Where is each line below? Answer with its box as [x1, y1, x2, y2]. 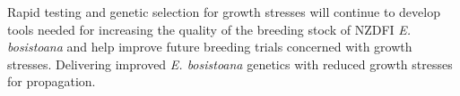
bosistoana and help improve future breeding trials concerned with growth [7, 37, 412, 56]
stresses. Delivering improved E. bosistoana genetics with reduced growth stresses [7, 54, 453, 73]
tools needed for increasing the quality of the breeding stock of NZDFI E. [7, 20, 412, 38]
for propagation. [7, 72, 96, 91]
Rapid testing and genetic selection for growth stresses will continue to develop [7, 3, 440, 20]
